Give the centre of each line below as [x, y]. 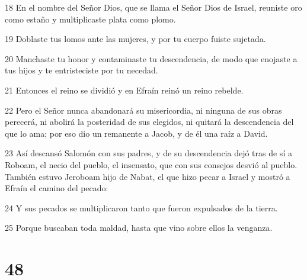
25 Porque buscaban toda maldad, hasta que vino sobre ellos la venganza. [139, 228]
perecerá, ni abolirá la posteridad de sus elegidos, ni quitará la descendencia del [149, 122]
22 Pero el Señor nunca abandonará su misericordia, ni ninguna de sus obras [143, 110]
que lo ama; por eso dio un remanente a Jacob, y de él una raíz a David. [136, 133]
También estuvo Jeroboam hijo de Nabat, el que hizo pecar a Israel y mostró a [148, 176]
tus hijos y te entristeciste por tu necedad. [81, 70]
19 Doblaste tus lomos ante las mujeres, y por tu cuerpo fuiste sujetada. [135, 39]
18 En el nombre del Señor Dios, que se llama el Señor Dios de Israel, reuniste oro [153, 7]
